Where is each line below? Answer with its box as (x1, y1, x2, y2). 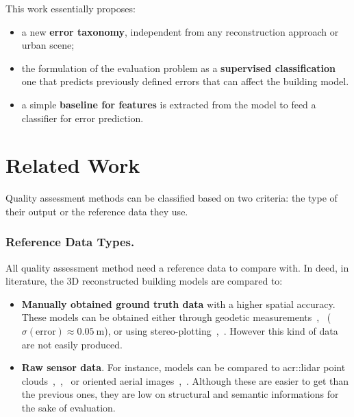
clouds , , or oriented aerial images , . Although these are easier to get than (21, 373, 349, 388)
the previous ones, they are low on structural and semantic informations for (21, 387, 339, 401)
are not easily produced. (21, 337, 123, 351)
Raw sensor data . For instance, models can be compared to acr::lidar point (21, 360, 346, 374)
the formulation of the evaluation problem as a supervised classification (21, 60, 336, 75)
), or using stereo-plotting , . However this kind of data (104, 324, 338, 338)
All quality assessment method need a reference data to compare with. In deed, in (5, 260, 349, 274)
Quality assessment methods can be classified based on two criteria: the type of (5, 191, 338, 205)
